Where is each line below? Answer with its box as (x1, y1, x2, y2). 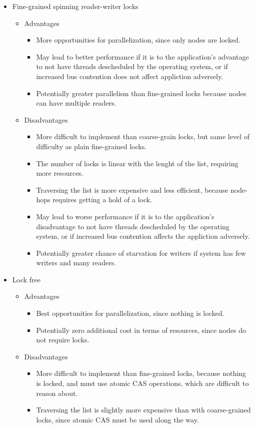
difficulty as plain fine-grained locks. (36, 141, 147, 151)
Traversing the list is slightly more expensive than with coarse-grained (36, 404, 251, 415)
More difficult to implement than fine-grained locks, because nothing (36, 368, 246, 378)
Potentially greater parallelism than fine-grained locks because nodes (36, 88, 246, 98)
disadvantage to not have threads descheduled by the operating (36, 221, 229, 231)
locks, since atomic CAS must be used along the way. (36, 414, 199, 424)
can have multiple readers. (36, 98, 116, 108)
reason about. (36, 387, 78, 398)
